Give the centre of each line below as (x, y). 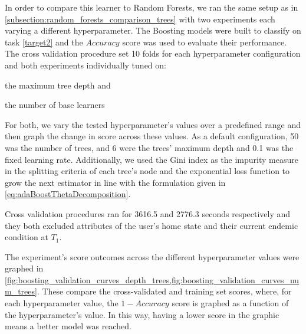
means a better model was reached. (68, 326)
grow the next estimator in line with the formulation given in (115, 182)
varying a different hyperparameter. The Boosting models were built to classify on (153, 30)
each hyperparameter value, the (62, 303)
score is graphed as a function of (230, 303)
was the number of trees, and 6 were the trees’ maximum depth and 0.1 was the (149, 147)
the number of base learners (55, 105)
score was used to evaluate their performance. (205, 42)
